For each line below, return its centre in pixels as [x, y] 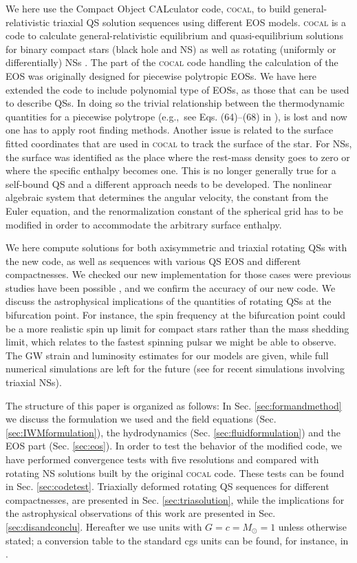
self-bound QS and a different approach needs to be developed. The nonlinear [169, 183]
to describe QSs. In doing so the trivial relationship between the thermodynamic [175, 103]
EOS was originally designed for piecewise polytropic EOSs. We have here [161, 75]
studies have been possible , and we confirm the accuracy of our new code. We [171, 287]
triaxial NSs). [34, 382]
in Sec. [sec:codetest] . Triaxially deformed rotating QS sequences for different [167, 486]
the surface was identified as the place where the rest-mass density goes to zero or [178, 157]
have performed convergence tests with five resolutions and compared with [162, 459]
